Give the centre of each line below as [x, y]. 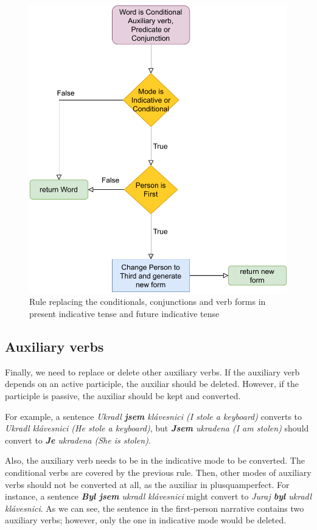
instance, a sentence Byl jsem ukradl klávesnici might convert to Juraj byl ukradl [158, 496]
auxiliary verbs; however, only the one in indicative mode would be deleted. [146, 520]
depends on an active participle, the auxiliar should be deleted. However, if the [152, 384]
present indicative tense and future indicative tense [124, 313]
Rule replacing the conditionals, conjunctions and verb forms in [148, 302]
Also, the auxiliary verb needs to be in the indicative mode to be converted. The [155, 460]
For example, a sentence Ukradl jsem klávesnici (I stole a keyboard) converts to [154, 416]
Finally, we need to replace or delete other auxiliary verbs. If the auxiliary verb [152, 371]
